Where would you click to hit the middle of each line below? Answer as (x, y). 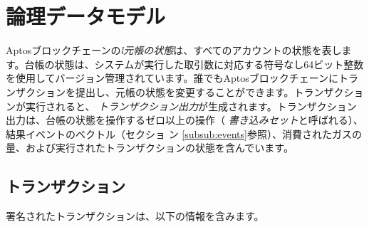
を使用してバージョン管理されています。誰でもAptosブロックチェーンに (172, 78)
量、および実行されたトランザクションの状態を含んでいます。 (150, 148)
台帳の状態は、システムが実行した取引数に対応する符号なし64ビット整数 (194, 64)
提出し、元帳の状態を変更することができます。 (184, 91)
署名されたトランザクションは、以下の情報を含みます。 (135, 216)
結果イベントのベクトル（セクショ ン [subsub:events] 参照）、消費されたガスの (184, 133)
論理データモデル (86, 16)
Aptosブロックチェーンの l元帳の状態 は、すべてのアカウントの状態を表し (174, 50)
